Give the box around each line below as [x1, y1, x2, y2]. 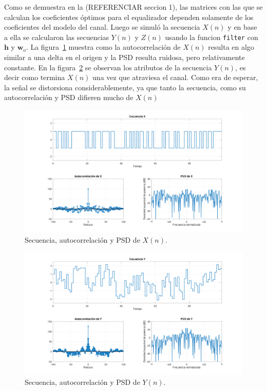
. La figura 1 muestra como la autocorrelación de [26, 42, 181, 52]
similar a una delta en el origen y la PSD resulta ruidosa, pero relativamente [4, 52, 245, 63]
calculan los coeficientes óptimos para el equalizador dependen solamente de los [4, 11, 254, 22]
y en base [227, 22, 257, 32]
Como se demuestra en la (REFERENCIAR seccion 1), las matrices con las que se [4, 2, 263, 12]
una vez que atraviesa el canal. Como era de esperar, [92, 72, 258, 83]
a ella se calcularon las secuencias [4, 31, 109, 42]
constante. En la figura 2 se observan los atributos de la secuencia [4, 62, 212, 72]
